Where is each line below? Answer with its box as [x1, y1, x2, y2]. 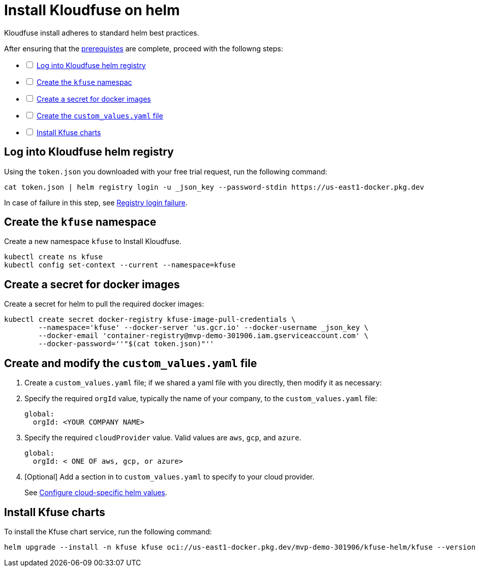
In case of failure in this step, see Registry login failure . [4, 198, 188, 207]
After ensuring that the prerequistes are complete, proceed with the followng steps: [4, 44, 283, 53]
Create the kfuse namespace [4, 216, 157, 229]
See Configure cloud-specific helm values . [24, 488, 167, 497]
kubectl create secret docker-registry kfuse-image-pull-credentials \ [4, 315, 296, 324]
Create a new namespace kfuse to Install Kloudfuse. [4, 237, 182, 246]
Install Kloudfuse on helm [4, 2, 180, 19]
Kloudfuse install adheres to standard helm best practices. [4, 28, 199, 37]
